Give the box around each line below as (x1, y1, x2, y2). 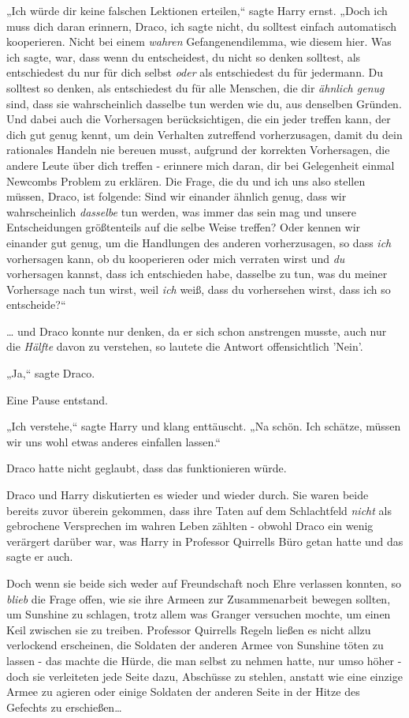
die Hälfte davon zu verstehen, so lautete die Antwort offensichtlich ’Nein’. (6, 338, 363, 355)
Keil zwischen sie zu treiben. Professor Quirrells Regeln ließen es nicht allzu (6, 621, 371, 637)
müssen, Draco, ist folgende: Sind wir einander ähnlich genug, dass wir (6, 188, 347, 205)
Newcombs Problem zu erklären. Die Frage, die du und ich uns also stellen (6, 172, 366, 189)
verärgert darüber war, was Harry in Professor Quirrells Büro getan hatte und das (6, 532, 403, 549)
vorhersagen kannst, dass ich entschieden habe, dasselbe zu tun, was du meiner (6, 265, 388, 282)
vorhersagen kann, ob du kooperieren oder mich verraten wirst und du (6, 250, 345, 266)
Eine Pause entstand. (6, 391, 108, 408)
